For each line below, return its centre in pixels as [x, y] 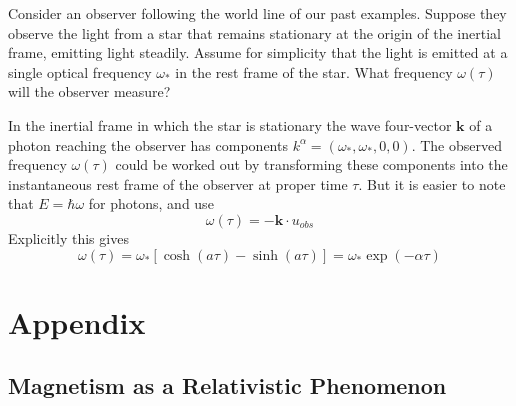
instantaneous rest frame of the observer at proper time [178, 183]
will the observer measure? [89, 91]
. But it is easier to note [432, 183]
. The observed [456, 144]
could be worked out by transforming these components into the [311, 164]
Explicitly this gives [68, 237]
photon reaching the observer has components [148, 144]
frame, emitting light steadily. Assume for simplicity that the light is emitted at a [258, 52]
